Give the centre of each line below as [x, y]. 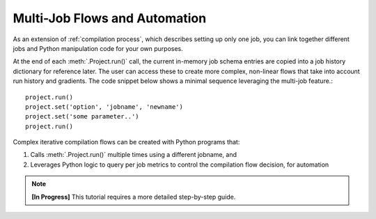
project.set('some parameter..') [82, 116]
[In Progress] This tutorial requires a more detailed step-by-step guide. [134, 197]
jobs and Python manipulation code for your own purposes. [98, 48]
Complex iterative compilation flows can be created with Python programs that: [126, 142]
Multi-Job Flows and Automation [110, 18]
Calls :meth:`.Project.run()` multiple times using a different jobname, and [133, 155]
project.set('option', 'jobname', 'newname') [104, 107]
